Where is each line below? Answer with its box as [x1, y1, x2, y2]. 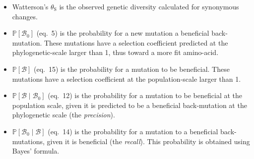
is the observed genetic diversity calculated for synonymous [59, 1, 239, 11]
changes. [12, 11, 38, 21]
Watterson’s [12, 1, 49, 11]
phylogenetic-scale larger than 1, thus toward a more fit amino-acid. [12, 47, 219, 57]
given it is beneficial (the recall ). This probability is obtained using [47, 136, 250, 146]
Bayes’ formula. [12, 146, 60, 156]
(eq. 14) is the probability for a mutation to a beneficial [48, 126, 218, 136]
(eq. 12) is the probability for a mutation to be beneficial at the [48, 90, 243, 101]
